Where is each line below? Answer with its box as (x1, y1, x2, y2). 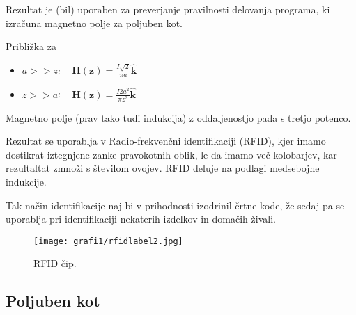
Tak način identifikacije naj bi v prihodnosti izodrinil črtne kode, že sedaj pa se (6, 197, 345, 212)
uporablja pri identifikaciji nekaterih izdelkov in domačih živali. (6, 211, 276, 226)
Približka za (6, 39, 56, 54)
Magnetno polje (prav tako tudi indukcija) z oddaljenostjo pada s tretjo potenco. (6, 110, 351, 124)
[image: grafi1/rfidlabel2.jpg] (33, 236, 183, 246)
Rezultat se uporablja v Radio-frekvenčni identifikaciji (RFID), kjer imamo (6, 134, 326, 148)
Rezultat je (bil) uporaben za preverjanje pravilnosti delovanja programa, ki (6, 2, 330, 16)
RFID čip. (33, 256, 77, 270)
